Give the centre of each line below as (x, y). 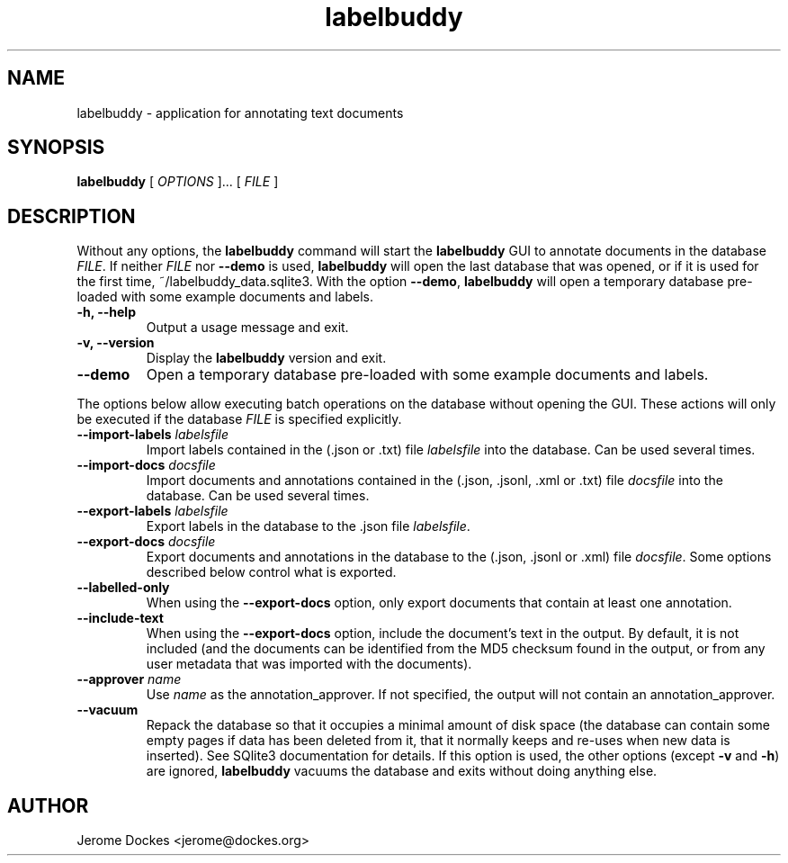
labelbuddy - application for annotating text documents (240, 112)
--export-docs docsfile (146, 542)
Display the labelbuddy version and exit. (266, 358)
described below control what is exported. (271, 572)
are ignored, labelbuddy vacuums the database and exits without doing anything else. (402, 771)
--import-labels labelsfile (153, 435)
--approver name (129, 679)
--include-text (120, 618)
